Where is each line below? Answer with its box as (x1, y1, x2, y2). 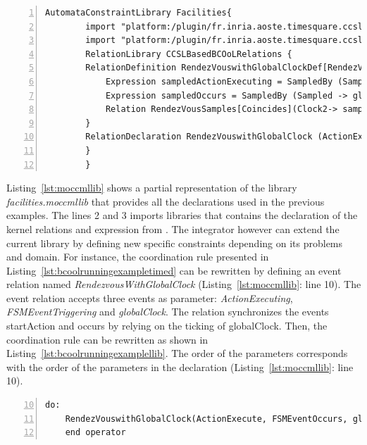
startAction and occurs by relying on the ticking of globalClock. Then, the (6, 318, 328, 333)
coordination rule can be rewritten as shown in (6, 332, 209, 346)
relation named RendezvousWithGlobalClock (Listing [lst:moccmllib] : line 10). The (6, 277, 361, 292)
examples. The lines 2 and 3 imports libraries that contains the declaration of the (6, 208, 358, 222)
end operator (65, 427, 126, 438)
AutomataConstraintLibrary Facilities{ (45, 8, 232, 18)
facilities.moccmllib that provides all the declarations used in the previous (6, 194, 325, 208)
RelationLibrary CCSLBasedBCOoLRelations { (85, 49, 292, 59)
